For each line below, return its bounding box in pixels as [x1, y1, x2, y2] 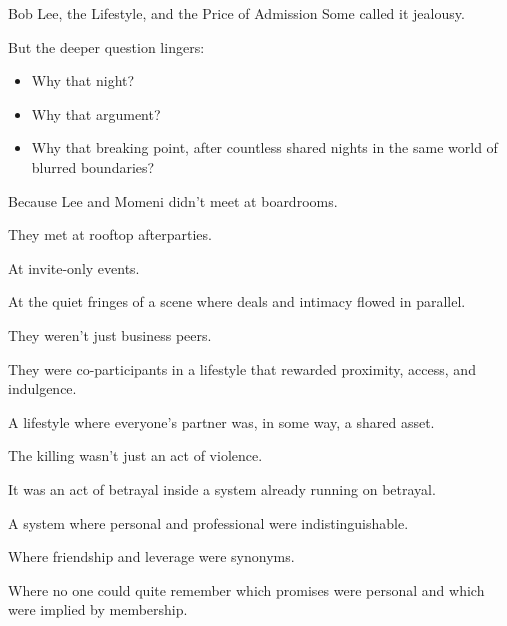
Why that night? [31, 70, 135, 91]
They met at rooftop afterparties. [8, 224, 212, 245]
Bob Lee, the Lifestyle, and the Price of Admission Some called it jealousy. [8, 3, 465, 23]
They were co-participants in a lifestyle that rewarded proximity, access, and [8, 358, 476, 379]
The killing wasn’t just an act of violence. [8, 445, 263, 466]
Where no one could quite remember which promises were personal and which [8, 579, 485, 600]
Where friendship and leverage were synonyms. [8, 546, 295, 567]
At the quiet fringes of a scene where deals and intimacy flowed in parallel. [8, 291, 466, 312]
